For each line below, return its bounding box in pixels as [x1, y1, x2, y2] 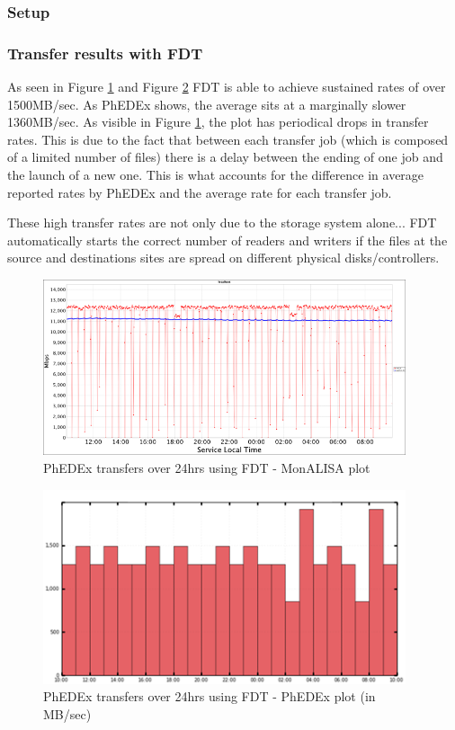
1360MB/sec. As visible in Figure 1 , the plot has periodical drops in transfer [7, 112, 429, 131]
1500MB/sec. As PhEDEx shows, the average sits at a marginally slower [7, 94, 406, 113]
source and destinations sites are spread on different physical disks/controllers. [7, 248, 440, 267]
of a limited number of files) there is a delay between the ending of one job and [7, 147, 443, 166]
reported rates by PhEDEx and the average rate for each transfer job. [7, 182, 392, 201]
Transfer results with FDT [7, 41, 203, 64]
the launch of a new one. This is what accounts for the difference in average [7, 165, 424, 184]
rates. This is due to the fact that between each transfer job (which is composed [7, 129, 449, 148]
